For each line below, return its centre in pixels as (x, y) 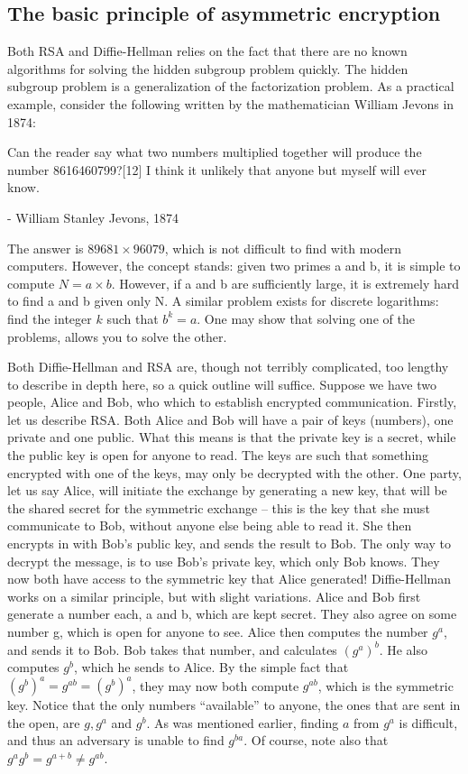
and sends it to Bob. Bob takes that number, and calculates (172, 649)
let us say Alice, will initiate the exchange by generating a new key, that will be (227, 490)
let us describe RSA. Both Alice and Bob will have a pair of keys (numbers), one (230, 419)
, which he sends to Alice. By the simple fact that (211, 667)
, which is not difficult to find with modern (283, 248)
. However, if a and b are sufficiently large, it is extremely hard (285, 283)
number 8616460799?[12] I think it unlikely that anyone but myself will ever (217, 169)
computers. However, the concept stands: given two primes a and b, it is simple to (234, 266)
